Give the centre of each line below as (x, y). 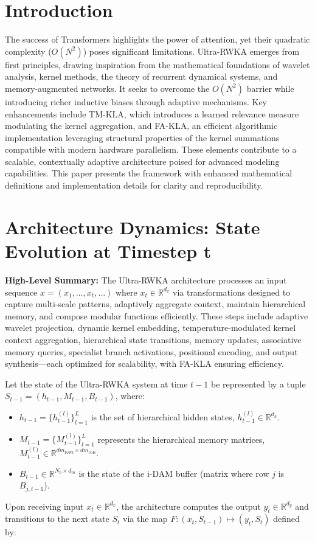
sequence (21, 292)
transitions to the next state (57, 519)
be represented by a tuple (258, 384)
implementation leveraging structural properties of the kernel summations (142, 137)
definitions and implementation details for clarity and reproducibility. (134, 185)
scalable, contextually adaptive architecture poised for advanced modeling (142, 161)
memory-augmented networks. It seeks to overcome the (107, 88)
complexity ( (28, 51)
